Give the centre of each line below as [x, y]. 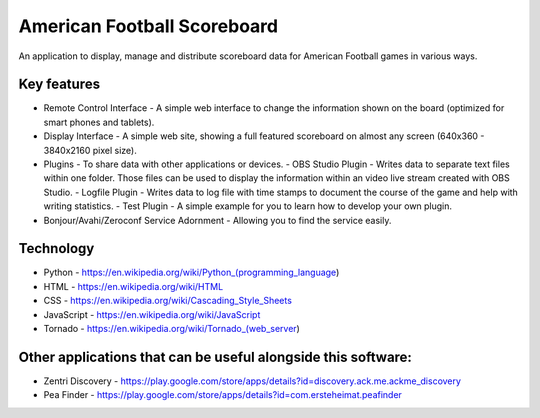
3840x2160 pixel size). [90, 150]
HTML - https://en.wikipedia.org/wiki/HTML [133, 286]
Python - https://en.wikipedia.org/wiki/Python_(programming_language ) [191, 272]
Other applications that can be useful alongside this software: [215, 356]
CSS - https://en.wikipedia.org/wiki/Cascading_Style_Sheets [167, 301]
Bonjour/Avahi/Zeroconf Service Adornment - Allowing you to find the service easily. [217, 220]
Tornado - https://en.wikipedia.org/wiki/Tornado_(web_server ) [171, 329]
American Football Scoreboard [148, 26]
